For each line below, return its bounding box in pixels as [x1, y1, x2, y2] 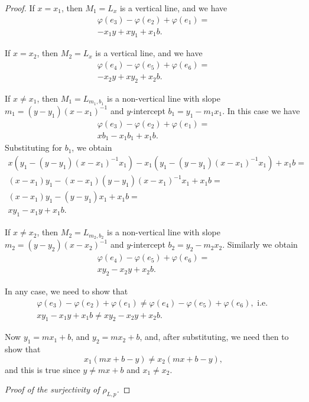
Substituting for [5, 141, 62, 154]
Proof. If [5, 2, 35, 14]
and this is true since [5, 363, 80, 375]
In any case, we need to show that [5, 285, 128, 297]
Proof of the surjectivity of [5, 383, 100, 395]
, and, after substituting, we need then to [139, 330, 289, 343]
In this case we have [227, 104, 300, 116]
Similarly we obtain [227, 238, 298, 251]
